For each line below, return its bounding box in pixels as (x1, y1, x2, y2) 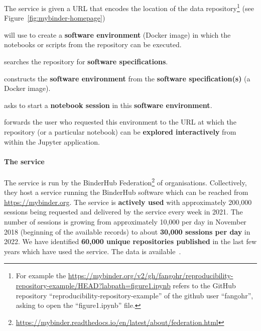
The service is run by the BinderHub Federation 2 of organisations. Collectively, (4, 175, 247, 187)
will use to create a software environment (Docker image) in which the (4, 29, 231, 40)
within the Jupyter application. (4, 136, 100, 147)
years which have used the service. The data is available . (4, 246, 181, 256)
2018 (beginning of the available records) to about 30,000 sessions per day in (4, 226, 250, 237)
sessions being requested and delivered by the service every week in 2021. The (4, 206, 243, 217)
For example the (16, 270, 66, 281)
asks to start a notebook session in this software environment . (4, 99, 212, 110)
